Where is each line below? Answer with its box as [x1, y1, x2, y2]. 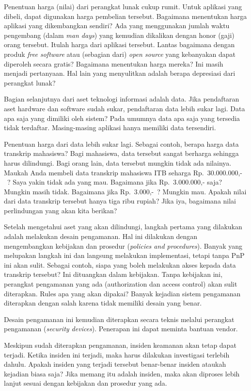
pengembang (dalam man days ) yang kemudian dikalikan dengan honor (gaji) [4, 30, 235, 40]
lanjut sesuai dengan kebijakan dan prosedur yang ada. [4, 378, 167, 388]
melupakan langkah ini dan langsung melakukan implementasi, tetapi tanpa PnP [4, 250, 245, 260]
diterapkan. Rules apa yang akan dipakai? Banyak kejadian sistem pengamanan [4, 288, 241, 298]
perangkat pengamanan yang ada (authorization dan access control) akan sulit [4, 279, 237, 289]
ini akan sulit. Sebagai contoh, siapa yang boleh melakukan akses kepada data [4, 259, 236, 270]
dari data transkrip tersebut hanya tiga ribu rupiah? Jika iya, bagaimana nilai [4, 196, 236, 206]
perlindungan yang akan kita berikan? [4, 205, 117, 215]
